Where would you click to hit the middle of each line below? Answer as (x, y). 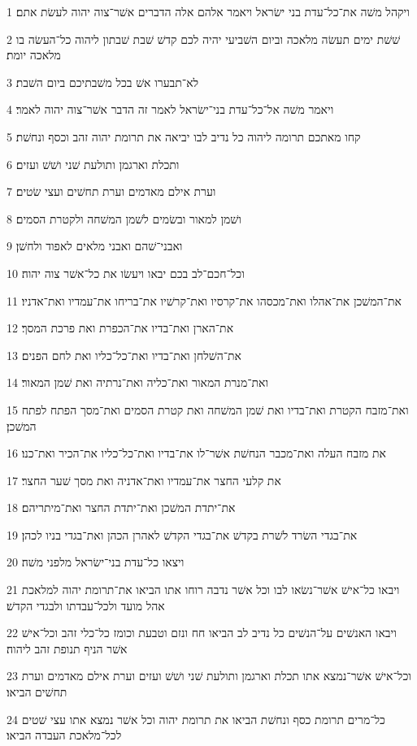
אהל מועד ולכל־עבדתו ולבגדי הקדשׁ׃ (86, 605)
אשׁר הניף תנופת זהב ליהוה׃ (67, 648)
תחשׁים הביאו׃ (37, 692)
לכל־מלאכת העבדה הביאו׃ (64, 735)
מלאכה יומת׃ (34, 55)
